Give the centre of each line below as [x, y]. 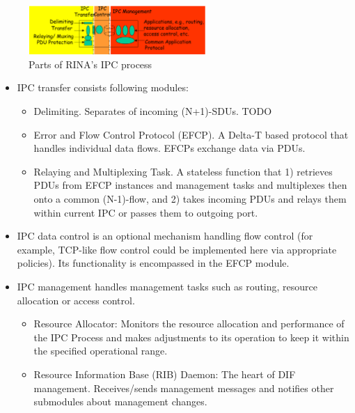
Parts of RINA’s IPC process [90, 64]
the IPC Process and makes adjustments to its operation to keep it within [191, 337]
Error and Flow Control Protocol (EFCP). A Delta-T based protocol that [191, 134]
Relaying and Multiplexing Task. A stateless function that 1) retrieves [183, 171]
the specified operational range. [101, 351]
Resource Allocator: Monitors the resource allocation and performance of [189, 324]
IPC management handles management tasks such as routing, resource [167, 287]
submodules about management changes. [120, 402]
